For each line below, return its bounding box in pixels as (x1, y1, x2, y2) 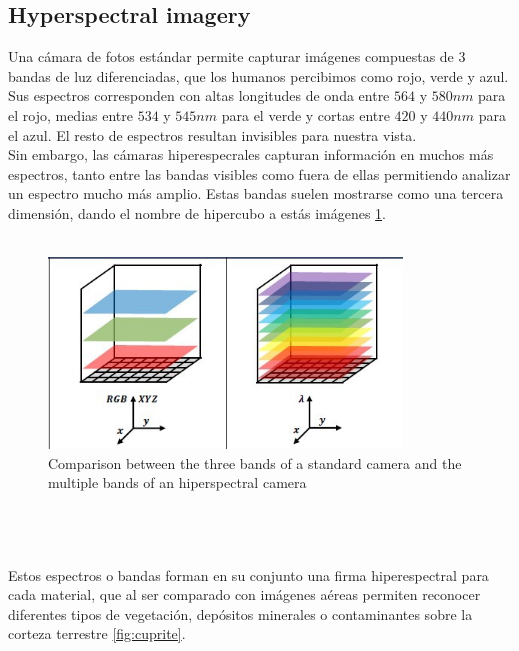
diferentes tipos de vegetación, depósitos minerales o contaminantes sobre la (8, 603, 473, 624)
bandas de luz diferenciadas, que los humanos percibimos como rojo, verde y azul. (8, 65, 509, 86)
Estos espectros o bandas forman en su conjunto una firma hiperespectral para (8, 564, 489, 585)
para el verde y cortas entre (221, 104, 390, 125)
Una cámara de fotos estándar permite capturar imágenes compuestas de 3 (8, 46, 466, 67)
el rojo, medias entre (8, 104, 133, 125)
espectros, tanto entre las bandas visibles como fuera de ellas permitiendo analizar (8, 163, 511, 184)
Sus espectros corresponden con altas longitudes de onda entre (8, 85, 390, 106)
